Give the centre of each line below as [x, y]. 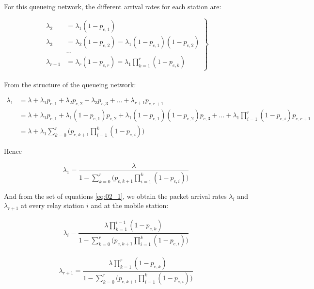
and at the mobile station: [130, 205]
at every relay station [53, 205]
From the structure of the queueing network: [70, 84]
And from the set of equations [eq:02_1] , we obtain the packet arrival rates [115, 196]
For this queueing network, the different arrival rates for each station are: [113, 6]
